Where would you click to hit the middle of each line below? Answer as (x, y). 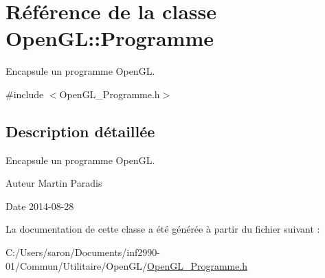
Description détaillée (80, 131)
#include (25, 94)
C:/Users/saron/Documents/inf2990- (83, 252)
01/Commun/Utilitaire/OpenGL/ (77, 265)
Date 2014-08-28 (40, 206)
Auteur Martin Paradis (54, 183)
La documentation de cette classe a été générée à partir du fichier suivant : (163, 229)
